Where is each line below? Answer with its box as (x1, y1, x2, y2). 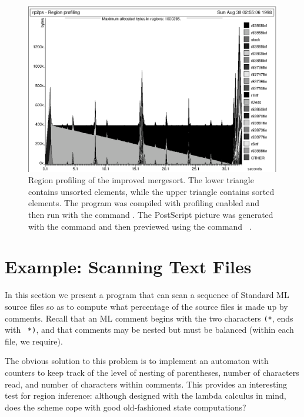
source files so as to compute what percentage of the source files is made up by (5, 300, 288, 312)
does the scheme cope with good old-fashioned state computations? (5, 401, 246, 413)
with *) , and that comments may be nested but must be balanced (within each (5, 323, 294, 336)
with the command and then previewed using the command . (28, 220, 252, 232)
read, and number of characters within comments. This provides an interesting (5, 378, 288, 390)
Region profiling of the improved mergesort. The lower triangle (28, 174, 254, 186)
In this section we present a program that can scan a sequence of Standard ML (5, 289, 289, 301)
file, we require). (5, 335, 63, 347)
